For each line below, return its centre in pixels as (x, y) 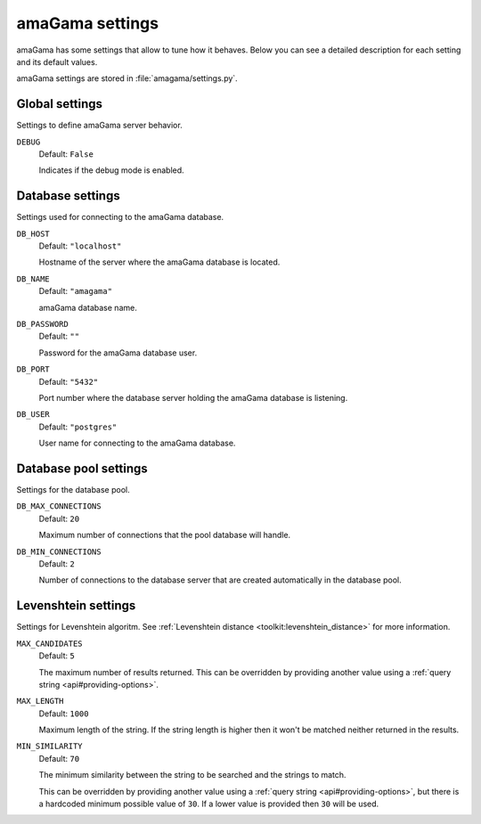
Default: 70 (59, 758)
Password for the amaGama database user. (118, 353)
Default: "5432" (69, 381)
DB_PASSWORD (42, 324)
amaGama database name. (88, 307)
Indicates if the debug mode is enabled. (111, 170)
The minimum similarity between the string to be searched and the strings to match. (192, 775)
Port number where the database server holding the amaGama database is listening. (193, 398)
